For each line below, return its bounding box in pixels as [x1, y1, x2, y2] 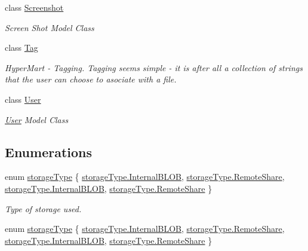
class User [5, 93, 41, 105]
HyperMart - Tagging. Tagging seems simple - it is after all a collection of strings [5, 61, 303, 74]
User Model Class [5, 113, 69, 125]
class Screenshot [5, 1, 64, 13]
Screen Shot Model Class [5, 21, 94, 33]
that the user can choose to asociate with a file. [5, 73, 177, 85]
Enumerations [5, 142, 93, 161]
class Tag [5, 41, 38, 54]
